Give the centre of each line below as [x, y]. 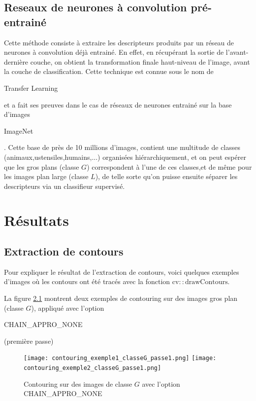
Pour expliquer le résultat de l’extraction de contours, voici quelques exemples [122, 272]
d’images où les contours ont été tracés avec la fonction [87, 281]
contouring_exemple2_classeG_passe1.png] [93, 368]
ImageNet [19, 130]
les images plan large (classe [46, 176]
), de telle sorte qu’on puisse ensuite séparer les [166, 176]
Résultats [36, 220]
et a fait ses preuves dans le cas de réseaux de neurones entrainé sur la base [118, 104]
